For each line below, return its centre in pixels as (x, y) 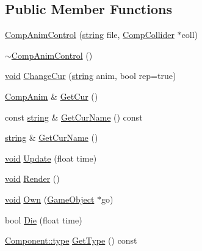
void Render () (32, 178)
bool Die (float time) (44, 219)
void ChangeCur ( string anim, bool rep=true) (91, 76)
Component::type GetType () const (71, 240)
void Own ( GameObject (50, 199)
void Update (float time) (51, 158)
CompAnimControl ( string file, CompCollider (90, 35)
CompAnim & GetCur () (52, 96)
